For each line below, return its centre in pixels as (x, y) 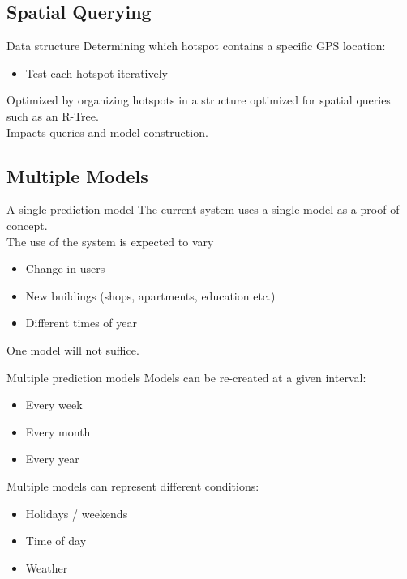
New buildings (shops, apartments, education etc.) (150, 295)
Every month (58, 431)
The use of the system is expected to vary (110, 241)
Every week (54, 404)
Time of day (56, 541)
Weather (47, 567)
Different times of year (81, 323)
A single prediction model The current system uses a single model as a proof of (203, 209)
